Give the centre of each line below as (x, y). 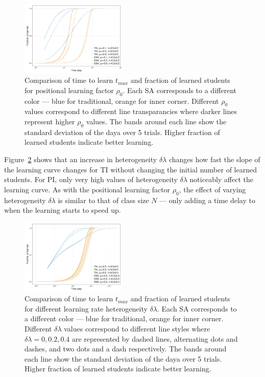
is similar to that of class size (103, 200)
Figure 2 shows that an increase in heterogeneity (81, 159)
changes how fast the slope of (214, 159)
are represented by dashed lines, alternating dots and (155, 338)
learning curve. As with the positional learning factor (87, 189)
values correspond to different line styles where (137, 328)
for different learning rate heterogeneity (86, 308)
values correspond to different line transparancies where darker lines (131, 111)
